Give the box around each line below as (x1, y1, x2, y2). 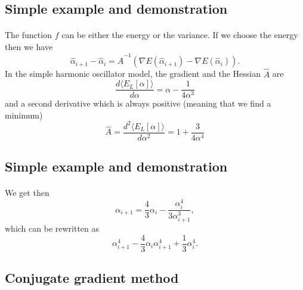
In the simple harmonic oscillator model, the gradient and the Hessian (5, 67, 261, 80)
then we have (5, 40, 53, 52)
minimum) (5, 108, 43, 121)
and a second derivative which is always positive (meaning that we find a (5, 97, 271, 110)
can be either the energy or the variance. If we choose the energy (61, 29, 298, 41)
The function (5, 29, 52, 41)
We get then (5, 186, 50, 199)
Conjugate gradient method (5, 269, 179, 287)
